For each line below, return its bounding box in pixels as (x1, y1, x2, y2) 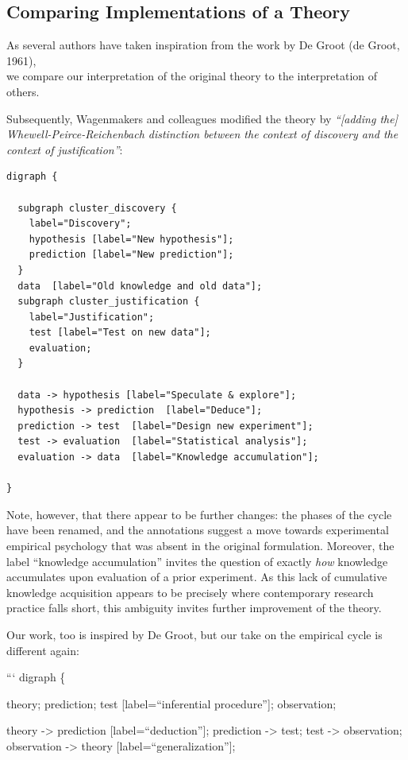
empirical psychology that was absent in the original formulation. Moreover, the (6, 537, 395, 554)
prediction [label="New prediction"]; (29, 249, 234, 261)
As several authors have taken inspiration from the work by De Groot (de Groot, (6, 37, 400, 53)
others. (6, 83, 40, 99)
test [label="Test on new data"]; (29, 327, 211, 339)
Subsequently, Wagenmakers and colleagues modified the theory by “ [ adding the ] (6, 110, 398, 126)
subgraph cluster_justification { (17, 296, 200, 308)
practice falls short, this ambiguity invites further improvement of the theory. (6, 599, 382, 616)
